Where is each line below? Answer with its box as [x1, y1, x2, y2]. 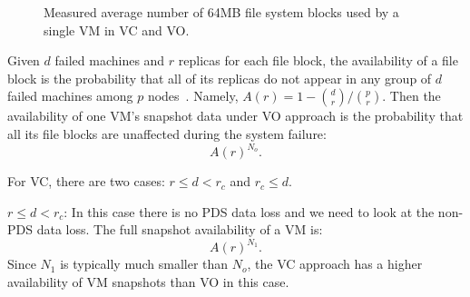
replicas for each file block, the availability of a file [178, 51, 458, 70]
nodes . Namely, [147, 86, 239, 105]
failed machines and [54, 51, 165, 70]
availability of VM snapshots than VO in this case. [7, 272, 289, 291]
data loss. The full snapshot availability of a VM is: [36, 220, 323, 239]
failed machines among [7, 86, 133, 105]
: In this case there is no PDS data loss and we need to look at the [64, 202, 435, 221]
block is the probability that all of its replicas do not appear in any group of [7, 68, 432, 87]
